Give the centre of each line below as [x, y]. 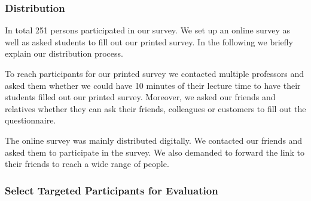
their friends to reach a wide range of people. [87, 164]
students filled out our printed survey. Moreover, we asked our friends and [140, 97]
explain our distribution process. [64, 53]
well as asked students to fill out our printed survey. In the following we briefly [149, 41]
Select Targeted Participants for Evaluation [112, 190]
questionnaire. [31, 120]
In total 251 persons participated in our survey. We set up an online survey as [148, 30]
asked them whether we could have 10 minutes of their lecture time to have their [153, 85]
